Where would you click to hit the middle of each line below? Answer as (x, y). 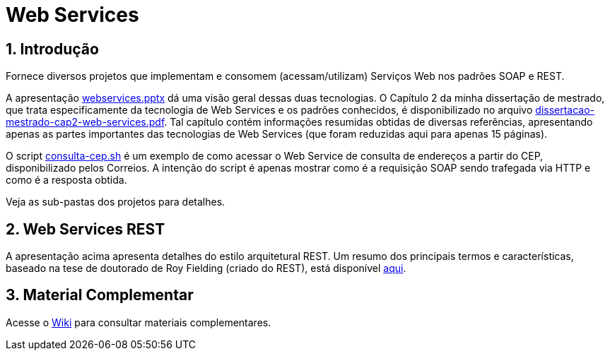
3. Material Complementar (100, 295)
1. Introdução (52, 49)
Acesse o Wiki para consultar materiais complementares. (139, 322)
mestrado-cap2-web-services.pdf (85, 122)
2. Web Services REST (86, 229)
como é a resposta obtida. (66, 180)
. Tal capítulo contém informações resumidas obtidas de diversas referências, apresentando (379, 122)
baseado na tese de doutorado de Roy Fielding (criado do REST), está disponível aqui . (206, 268)
